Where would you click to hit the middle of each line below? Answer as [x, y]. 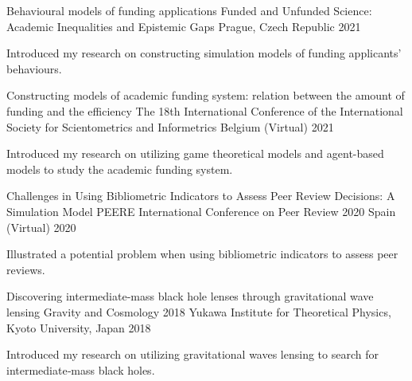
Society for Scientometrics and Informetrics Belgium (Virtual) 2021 [170, 126]
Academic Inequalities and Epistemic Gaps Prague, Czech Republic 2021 [184, 26]
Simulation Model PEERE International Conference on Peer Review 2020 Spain [201, 211]
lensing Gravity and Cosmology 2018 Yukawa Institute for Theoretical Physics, [199, 311]
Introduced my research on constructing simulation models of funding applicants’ [204, 53]
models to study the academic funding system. [120, 169]
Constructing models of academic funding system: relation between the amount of [206, 95]
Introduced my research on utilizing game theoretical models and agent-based [195, 153]
